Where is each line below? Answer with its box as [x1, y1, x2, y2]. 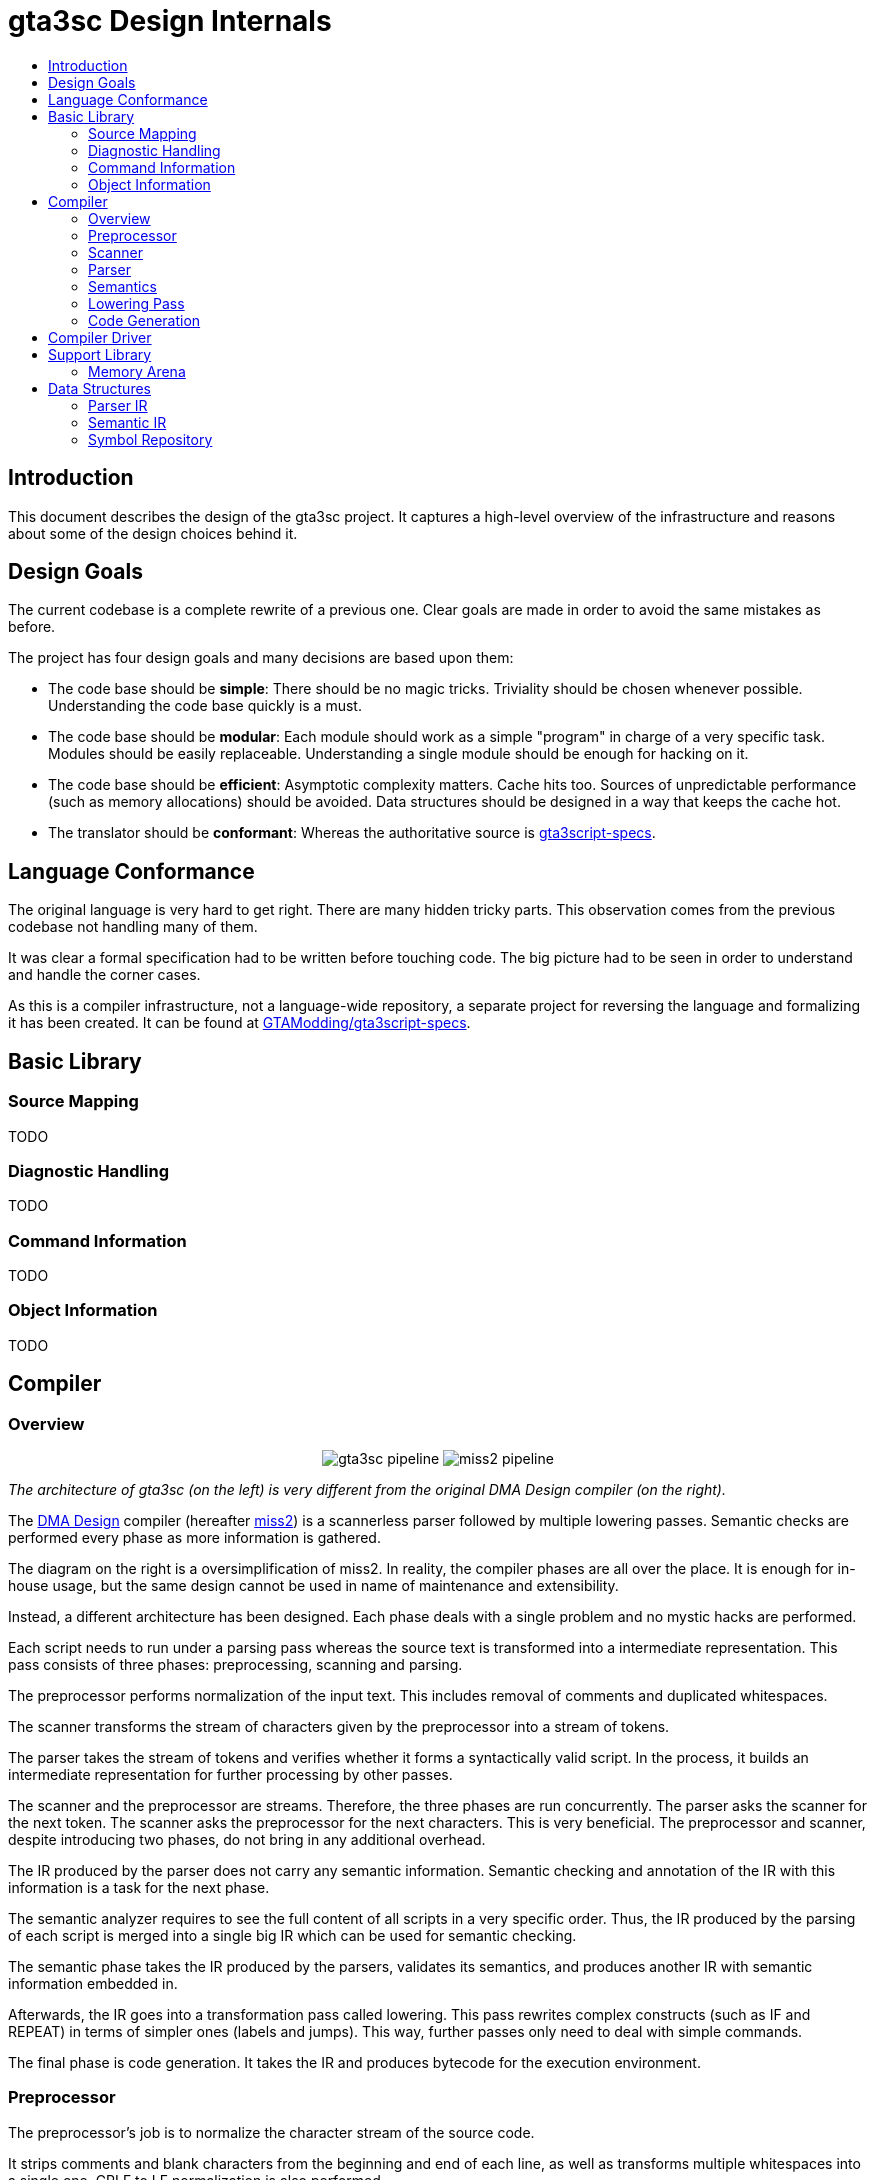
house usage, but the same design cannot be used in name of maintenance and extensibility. [8, 1576, 619, 1594]
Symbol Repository [88, 430, 213, 448]
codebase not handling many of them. [8, 918, 258, 936]
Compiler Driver [48, 328, 152, 346]
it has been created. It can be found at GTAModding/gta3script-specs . [8, 1014, 471, 1032]
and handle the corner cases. [8, 966, 201, 984]
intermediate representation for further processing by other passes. [8, 1765, 453, 1783]
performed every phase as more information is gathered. [8, 1528, 381, 1546]
